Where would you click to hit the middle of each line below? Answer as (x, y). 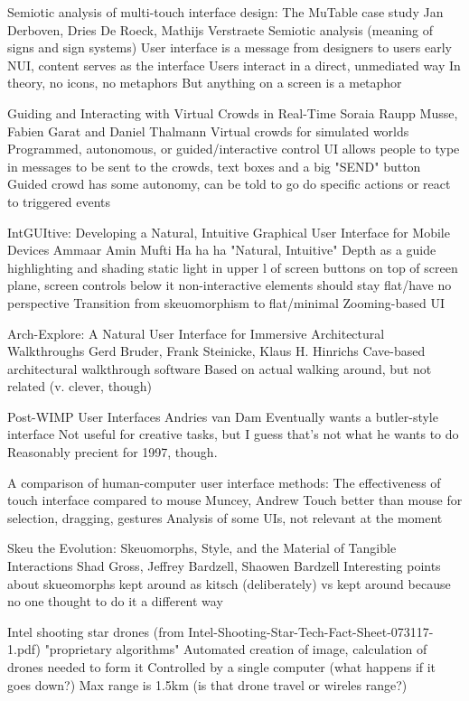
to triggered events (59, 201)
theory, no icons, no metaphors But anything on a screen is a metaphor (205, 83)
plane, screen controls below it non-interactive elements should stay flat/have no (230, 285)
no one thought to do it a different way (115, 601)
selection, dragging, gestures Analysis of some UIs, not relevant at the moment (225, 517)
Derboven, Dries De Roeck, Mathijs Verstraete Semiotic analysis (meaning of (220, 29)
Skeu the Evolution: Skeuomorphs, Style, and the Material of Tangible (202, 548)
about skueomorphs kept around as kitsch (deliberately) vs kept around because (229, 583)
